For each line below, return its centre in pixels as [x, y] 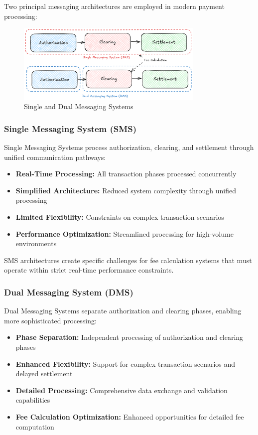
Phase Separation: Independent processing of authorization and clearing [129, 337]
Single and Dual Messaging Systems [79, 106]
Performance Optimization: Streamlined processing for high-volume [125, 233]
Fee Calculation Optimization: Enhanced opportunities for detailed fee [130, 416]
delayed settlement [44, 373]
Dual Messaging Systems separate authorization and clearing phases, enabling [123, 311]
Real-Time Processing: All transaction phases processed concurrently [126, 174]
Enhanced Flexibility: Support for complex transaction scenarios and [126, 363]
